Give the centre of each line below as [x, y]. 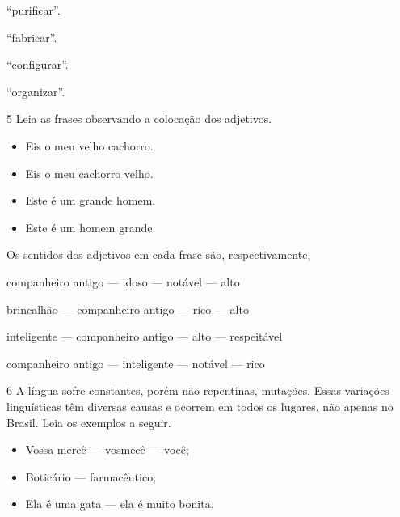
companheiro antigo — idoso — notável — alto [123, 281]
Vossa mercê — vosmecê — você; [107, 449]
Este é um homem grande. [91, 227]
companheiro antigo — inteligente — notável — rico [136, 363]
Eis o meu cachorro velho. [89, 173]
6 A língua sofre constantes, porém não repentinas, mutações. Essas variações [198, 390]
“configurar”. [38, 64]
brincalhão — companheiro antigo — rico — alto [128, 309]
